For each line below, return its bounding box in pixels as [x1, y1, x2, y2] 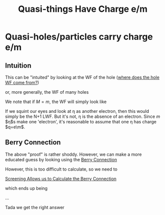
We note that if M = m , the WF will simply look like [5, 99, 107, 105]
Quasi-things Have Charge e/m [18, 3, 148, 15]
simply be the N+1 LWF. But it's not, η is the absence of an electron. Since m [5, 113, 160, 119]
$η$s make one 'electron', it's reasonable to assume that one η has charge [5, 119, 157, 124]
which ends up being [5, 185, 48, 191]
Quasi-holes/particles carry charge [5, 31, 153, 42]
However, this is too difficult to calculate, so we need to [5, 166, 118, 172]
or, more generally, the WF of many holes [5, 89, 89, 95]
